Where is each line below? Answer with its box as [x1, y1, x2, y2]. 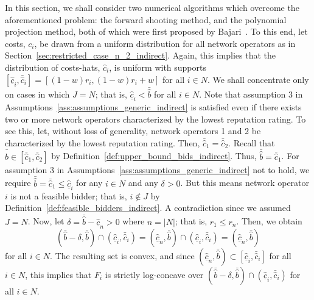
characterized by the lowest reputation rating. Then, [5, 136, 200, 149]
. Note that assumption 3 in [199, 88, 303, 100]
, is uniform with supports [109, 60, 207, 73]
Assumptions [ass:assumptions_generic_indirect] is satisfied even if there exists [5, 101, 302, 113]
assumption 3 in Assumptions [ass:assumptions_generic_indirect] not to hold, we [5, 163, 310, 176]
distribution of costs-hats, [5, 60, 100, 73]
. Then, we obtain [236, 215, 302, 227]
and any [128, 176, 158, 189]
